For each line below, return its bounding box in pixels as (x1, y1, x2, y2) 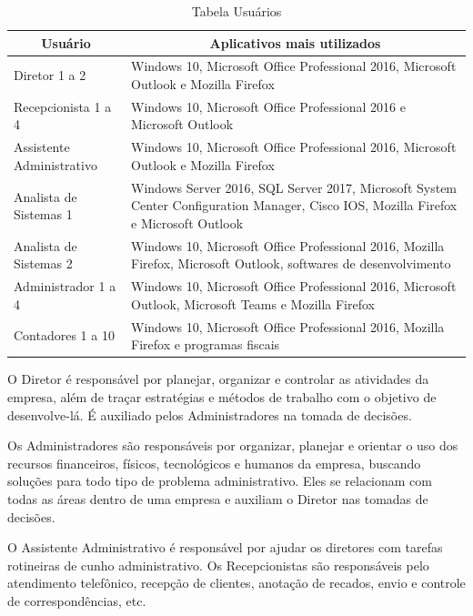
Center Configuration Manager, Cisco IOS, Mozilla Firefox (131, 196, 458, 215)
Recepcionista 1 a (14, 96, 112, 116)
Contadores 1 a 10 (14, 326, 115, 345)
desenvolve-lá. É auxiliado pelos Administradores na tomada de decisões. (7, 405, 412, 424)
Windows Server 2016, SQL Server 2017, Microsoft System (131, 177, 458, 197)
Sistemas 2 (14, 254, 73, 273)
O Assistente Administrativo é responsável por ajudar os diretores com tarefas (7, 538, 443, 557)
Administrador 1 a (14, 277, 116, 296)
